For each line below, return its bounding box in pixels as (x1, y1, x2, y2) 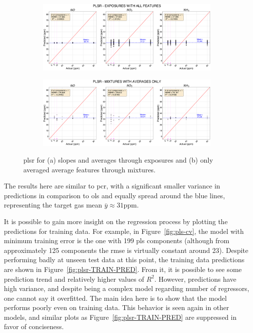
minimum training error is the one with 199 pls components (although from (4, 235, 230, 246)
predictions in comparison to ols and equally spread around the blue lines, (4, 190, 225, 200)
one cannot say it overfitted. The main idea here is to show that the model (4, 292, 227, 303)
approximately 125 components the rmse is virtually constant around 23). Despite (4, 245, 249, 255)
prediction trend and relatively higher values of (4, 273, 144, 284)
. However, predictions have (154, 273, 236, 284)
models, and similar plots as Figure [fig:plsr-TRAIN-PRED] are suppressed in (4, 312, 237, 322)
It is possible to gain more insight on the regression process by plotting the (4, 216, 228, 226)
